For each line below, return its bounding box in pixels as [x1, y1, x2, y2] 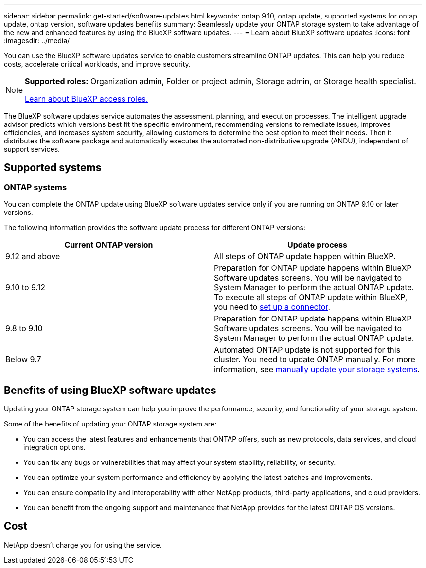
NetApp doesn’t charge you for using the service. [4, 540, 162, 549]
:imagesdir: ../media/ [4, 36, 70, 45]
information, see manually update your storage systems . [214, 364, 420, 374]
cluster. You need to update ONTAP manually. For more [214, 355, 415, 365]
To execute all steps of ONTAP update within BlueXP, [214, 292, 408, 302]
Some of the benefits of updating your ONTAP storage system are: [4, 420, 216, 428]
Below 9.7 [5, 355, 41, 365]
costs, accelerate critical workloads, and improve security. [4, 60, 191, 68]
